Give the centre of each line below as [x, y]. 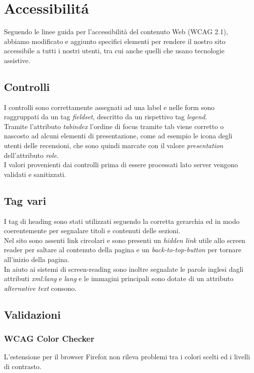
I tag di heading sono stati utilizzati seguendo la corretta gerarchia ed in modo [122, 221]
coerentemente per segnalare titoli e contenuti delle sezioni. [92, 230]
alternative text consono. [40, 288]
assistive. [17, 60]
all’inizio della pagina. [37, 259]
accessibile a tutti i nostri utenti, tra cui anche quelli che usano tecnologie [114, 51]
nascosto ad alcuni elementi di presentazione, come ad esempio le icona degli [118, 136]
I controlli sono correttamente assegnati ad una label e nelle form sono [109, 107]
